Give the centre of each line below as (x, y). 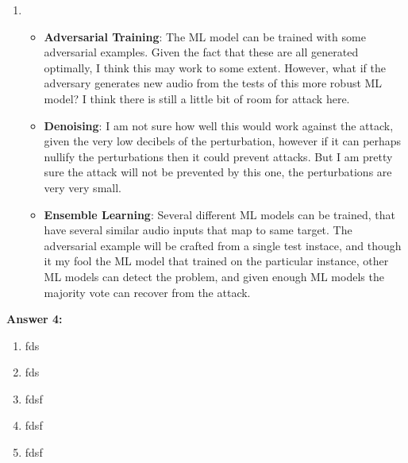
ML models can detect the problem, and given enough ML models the (214, 276)
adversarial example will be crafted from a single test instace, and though (223, 245)
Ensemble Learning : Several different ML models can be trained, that (219, 214)
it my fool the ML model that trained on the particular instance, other (216, 261)
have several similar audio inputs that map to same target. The (198, 230)
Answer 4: (35, 319)
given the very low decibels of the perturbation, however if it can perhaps (223, 141)
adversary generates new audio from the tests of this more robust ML (213, 83)
